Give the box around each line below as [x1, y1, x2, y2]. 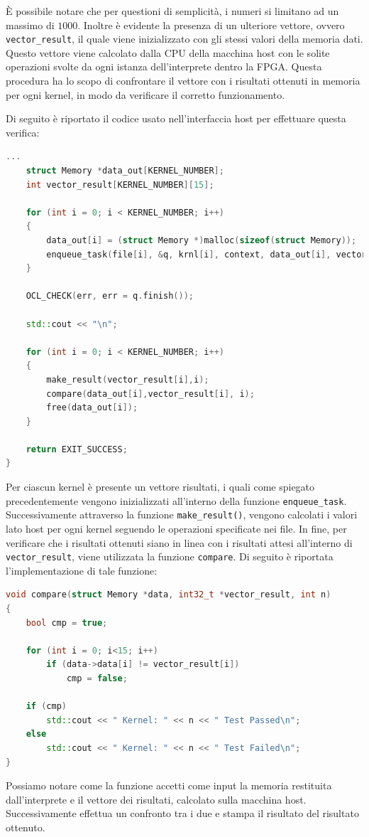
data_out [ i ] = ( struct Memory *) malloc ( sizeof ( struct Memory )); [46, 235, 357, 245]
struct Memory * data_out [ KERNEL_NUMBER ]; [26, 166, 224, 176]
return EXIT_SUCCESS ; [26, 444, 128, 454]
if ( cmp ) [26, 701, 67, 712]
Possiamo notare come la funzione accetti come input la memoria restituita [6, 778, 332, 793]
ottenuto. [6, 819, 45, 834]
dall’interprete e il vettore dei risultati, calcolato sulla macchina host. [6, 791, 307, 806]
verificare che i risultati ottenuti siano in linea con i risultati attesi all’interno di [6, 535, 353, 550]
